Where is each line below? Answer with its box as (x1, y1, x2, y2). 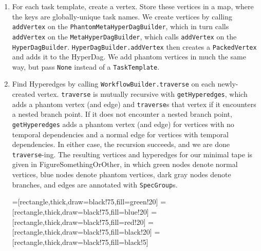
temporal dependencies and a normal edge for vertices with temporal (12, 129, 229, 139)
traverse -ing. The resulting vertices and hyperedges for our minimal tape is (12, 149, 253, 159)
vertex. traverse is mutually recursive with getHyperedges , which (37, 89, 248, 99)
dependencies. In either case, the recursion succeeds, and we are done (12, 139, 230, 150)
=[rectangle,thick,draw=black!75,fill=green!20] (12, 196, 158, 207)
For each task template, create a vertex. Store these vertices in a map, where (12, 1, 254, 11)
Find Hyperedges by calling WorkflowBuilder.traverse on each (12, 78, 215, 89)
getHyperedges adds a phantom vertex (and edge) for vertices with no (12, 118, 234, 129)
